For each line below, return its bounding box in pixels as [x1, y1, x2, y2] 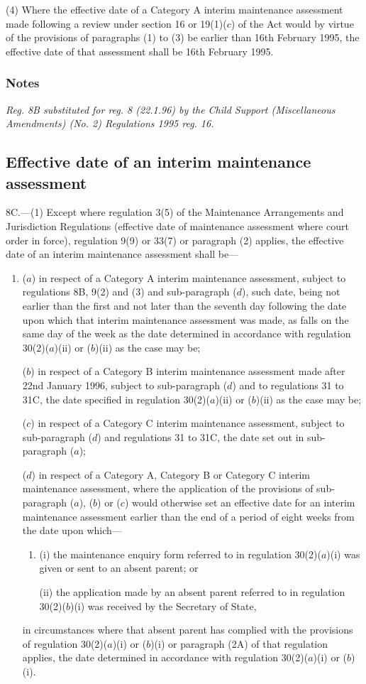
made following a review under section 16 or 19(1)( [6, 16, 227, 31]
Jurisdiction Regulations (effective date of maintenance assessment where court [6, 218, 349, 233]
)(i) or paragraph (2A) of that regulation [150, 636, 328, 651]
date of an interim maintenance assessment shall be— [6, 246, 239, 261]
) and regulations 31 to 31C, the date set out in [97, 429, 304, 444]
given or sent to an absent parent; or [39, 560, 199, 575]
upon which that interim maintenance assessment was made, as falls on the [22, 312, 349, 327]
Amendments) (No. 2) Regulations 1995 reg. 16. [6, 116, 214, 131]
